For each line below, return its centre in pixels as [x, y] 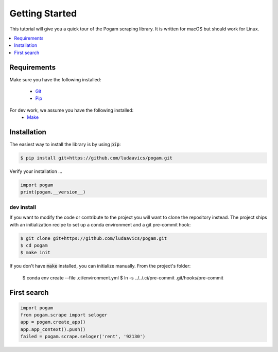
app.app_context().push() [53, 329]
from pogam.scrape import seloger [64, 315]
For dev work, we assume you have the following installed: [72, 110]
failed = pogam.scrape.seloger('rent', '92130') [83, 337]
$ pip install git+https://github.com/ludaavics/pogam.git [96, 158]
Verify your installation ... [36, 171]
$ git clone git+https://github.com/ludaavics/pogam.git [94, 238]
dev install [23, 207]
